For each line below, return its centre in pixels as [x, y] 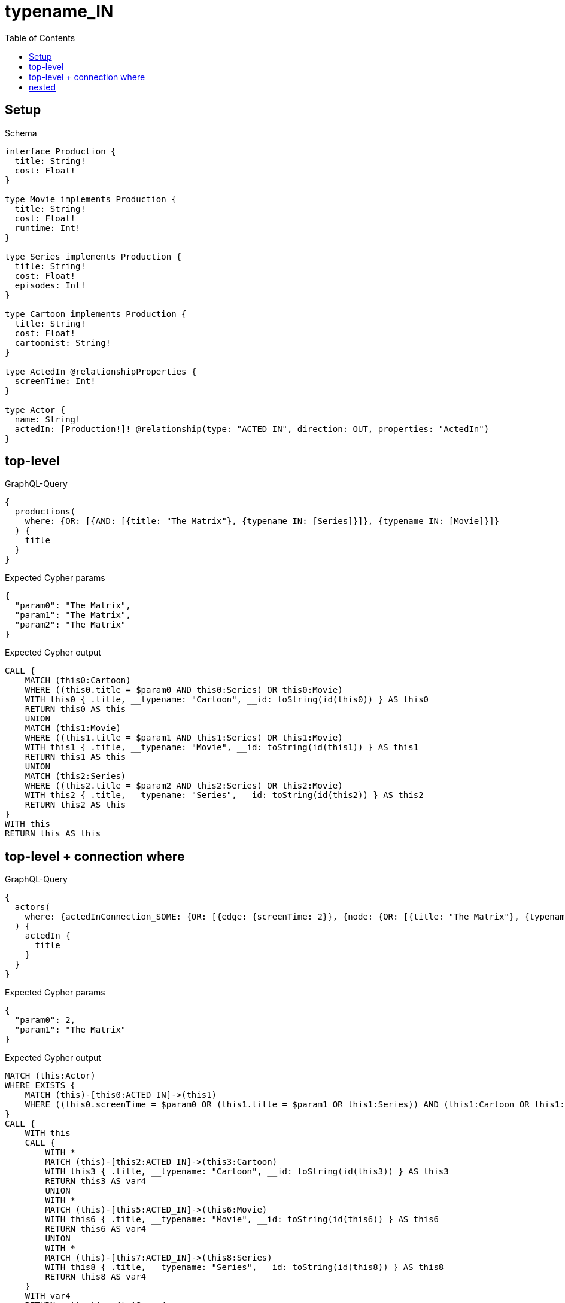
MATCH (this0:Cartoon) [78, 681]
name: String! [48, 419]
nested [42, 87]
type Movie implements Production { [91, 199]
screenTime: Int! [55, 381]
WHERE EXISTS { [40, 1086]
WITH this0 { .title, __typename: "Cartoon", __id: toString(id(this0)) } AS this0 [227, 700]
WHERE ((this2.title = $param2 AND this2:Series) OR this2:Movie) [184, 786]
